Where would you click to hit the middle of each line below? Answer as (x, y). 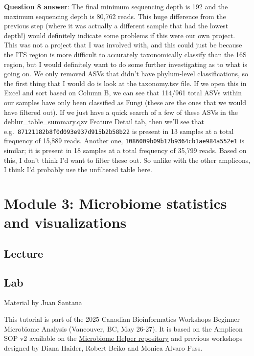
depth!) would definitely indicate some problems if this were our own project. (120, 35)
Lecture (24, 253)
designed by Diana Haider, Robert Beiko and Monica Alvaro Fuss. (103, 347)
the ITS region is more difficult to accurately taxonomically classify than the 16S (125, 54)
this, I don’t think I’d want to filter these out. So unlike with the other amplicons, (127, 160)
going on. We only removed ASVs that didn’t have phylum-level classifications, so (126, 74)
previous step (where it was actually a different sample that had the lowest (116, 26)
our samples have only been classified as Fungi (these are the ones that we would (125, 102)
